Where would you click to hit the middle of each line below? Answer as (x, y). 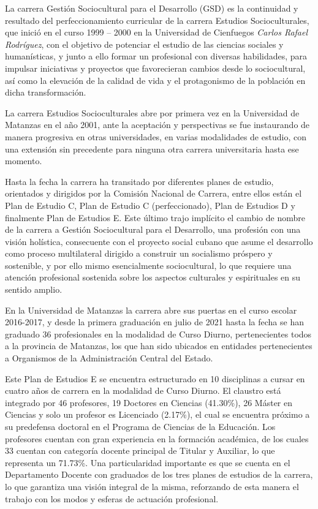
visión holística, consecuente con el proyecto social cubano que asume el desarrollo (159, 241)
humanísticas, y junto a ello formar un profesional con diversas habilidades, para (156, 56)
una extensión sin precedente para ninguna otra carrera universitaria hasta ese (152, 149)
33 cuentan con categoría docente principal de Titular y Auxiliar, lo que (140, 451)
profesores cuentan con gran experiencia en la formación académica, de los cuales (157, 438)
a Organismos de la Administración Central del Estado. (109, 358)
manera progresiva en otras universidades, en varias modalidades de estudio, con (156, 136)
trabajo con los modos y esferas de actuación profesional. (112, 498)
